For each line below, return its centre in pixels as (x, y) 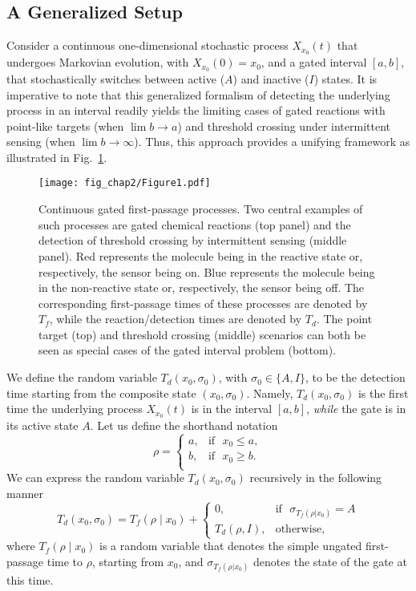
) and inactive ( (271, 78)
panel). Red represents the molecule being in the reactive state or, (201, 255)
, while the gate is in (356, 409)
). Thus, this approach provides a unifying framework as (272, 142)
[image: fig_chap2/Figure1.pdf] (125, 183)
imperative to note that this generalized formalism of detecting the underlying (198, 94)
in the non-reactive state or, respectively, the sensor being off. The (202, 287)
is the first (383, 393)
